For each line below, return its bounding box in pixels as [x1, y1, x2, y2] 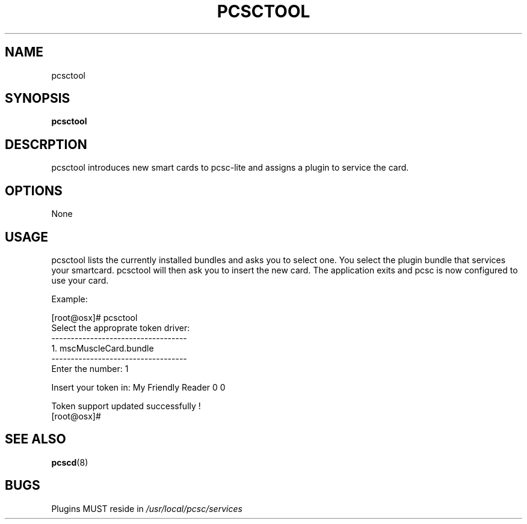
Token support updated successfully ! [51, 400, 201, 411]
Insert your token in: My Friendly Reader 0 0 [51, 382, 226, 392]
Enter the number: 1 [51, 363, 129, 374]
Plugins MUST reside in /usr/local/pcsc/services [51, 503, 242, 514]
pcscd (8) [51, 457, 88, 468]
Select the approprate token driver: [51, 322, 190, 333]
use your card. [51, 275, 109, 285]
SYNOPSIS [5, 91, 70, 106]
